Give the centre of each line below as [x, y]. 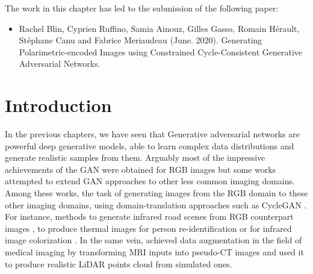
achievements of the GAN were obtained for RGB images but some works [141, 169]
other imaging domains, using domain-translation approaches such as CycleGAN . [156, 204]
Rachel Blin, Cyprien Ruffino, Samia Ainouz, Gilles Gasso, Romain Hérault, [159, 28]
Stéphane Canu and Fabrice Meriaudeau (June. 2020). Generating [141, 40]
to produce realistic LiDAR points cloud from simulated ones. [119, 263]
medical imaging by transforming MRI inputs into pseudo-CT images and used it [154, 252]
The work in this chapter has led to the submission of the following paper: [142, 8]
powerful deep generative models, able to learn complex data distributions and [150, 145]
